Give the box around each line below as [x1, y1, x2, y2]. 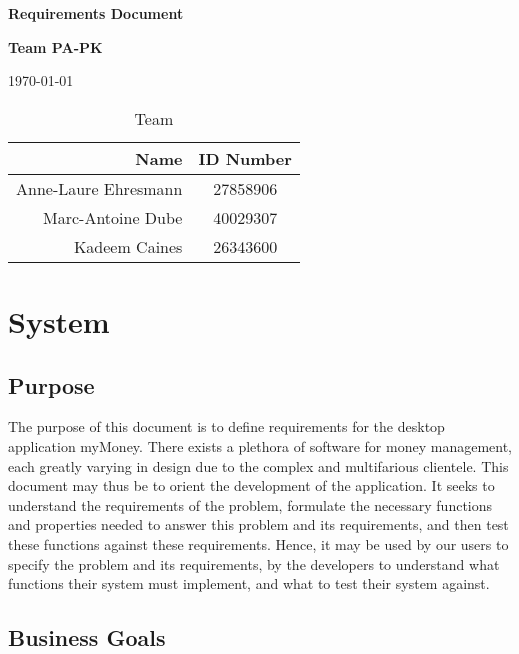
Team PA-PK [8, 36, 103, 57]
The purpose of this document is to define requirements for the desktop [8, 416, 445, 437]
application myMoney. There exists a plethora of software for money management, [8, 435, 512, 456]
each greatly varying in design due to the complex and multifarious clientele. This [8, 455, 509, 476]
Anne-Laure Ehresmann [16, 176, 183, 200]
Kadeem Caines [73, 234, 183, 258]
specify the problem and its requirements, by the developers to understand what [8, 553, 500, 574]
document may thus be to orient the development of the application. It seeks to [8, 475, 495, 496]
